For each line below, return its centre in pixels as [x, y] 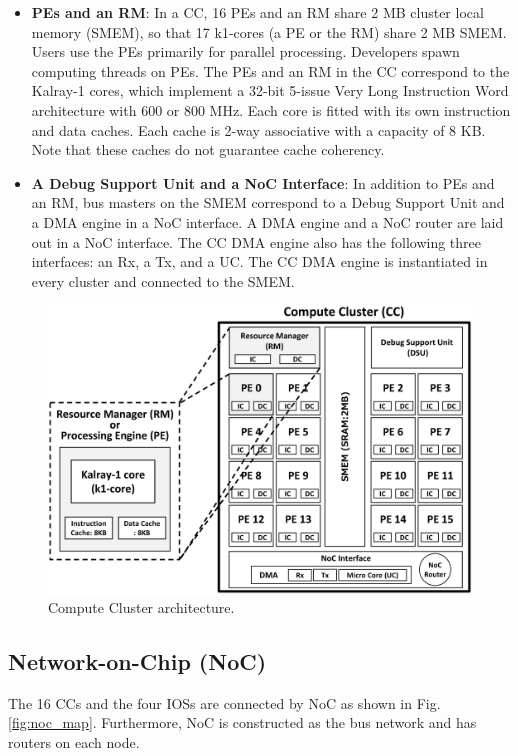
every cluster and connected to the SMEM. [163, 280]
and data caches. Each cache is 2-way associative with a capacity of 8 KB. [258, 129]
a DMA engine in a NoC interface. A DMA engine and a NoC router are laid [267, 221]
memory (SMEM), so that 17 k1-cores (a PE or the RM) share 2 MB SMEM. [269, 31]
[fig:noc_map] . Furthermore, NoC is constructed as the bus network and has [242, 722]
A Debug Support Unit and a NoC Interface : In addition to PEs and [263, 182]
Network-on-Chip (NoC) [137, 661]
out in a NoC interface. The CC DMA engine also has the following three [256, 241]
